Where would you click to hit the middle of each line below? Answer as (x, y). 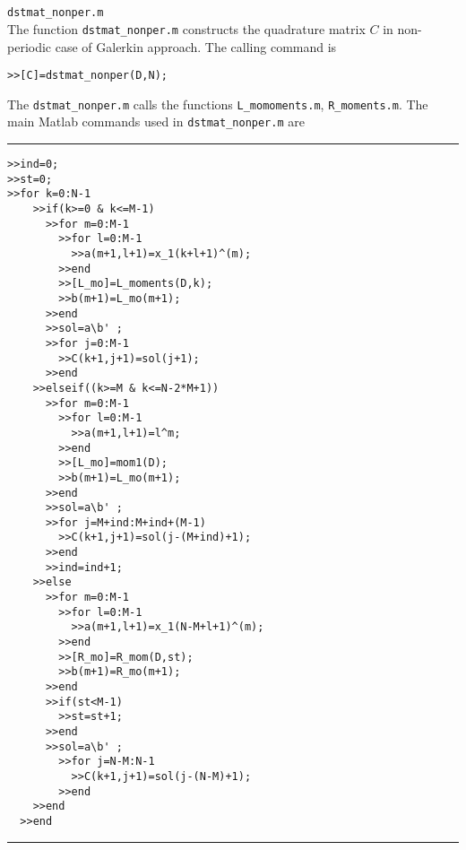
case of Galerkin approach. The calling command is (196, 46)
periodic (30, 46)
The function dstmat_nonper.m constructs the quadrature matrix (186, 28)
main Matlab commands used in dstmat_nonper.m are (156, 121)
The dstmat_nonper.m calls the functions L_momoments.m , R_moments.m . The (218, 104)
